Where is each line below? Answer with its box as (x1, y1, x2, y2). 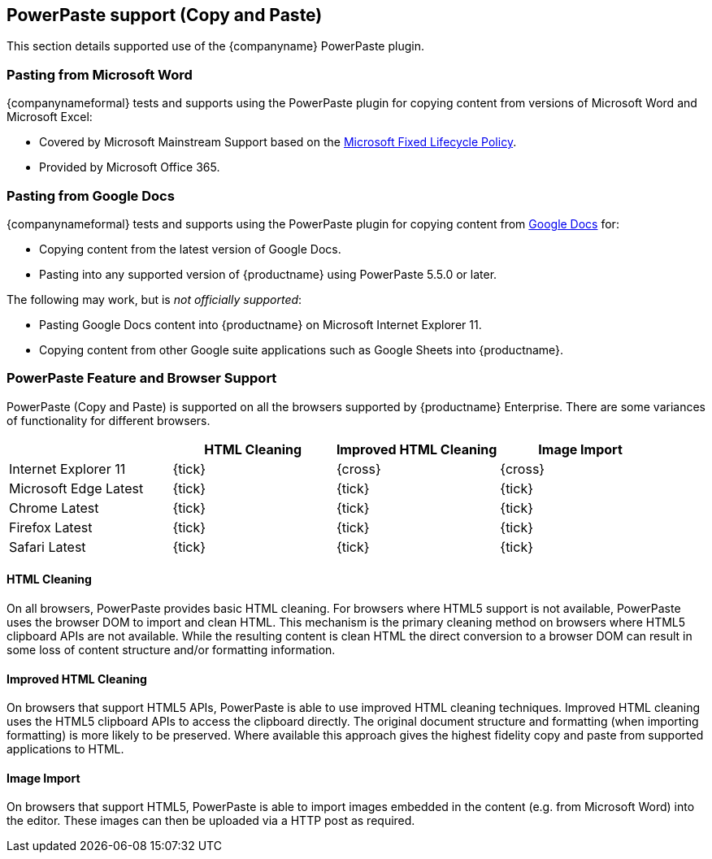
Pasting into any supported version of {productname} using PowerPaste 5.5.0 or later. (39, 267, 497, 281)
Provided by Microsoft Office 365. (39, 160, 220, 175)
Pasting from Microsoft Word (7, 66, 193, 83)
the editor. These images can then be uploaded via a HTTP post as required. (7, 813, 415, 828)
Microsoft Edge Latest (9, 479, 144, 497)
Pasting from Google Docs (7, 187, 175, 204)
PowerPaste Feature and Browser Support (7, 370, 277, 387)
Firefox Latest (9, 518, 93, 536)
